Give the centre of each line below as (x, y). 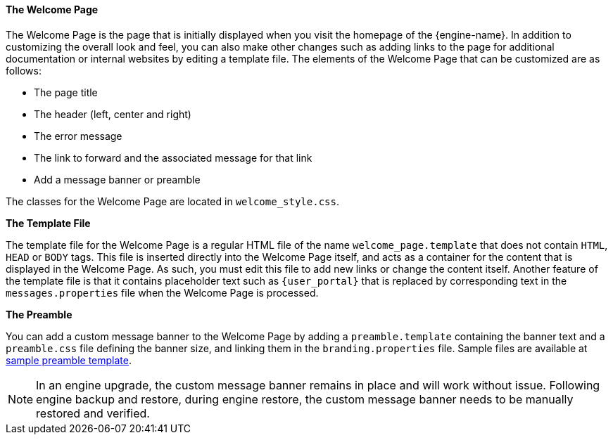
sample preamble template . (69, 360)
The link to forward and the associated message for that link (173, 157)
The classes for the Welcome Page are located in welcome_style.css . (172, 201)
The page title (66, 92)
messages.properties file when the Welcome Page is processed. (162, 292)
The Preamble (39, 314)
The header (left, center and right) (113, 114)
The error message (78, 136)
